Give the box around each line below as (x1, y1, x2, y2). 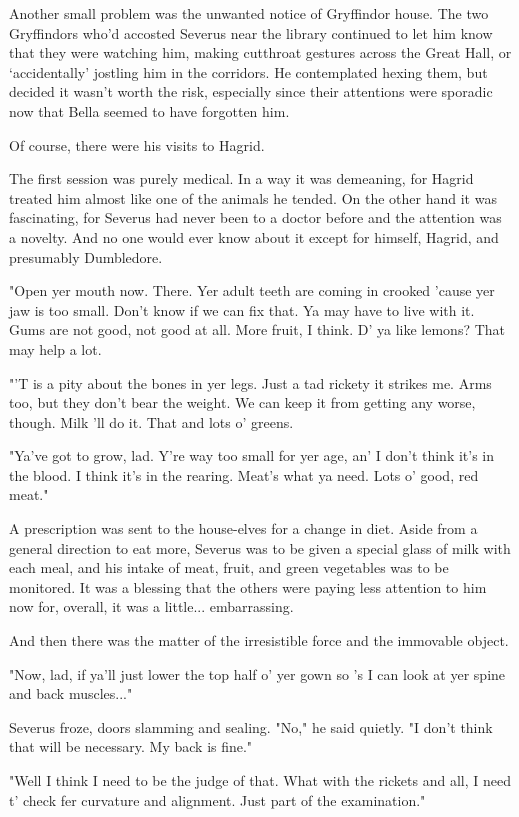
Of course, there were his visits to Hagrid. (9, 134, 265, 155)
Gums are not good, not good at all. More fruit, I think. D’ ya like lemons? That (9, 319, 506, 340)
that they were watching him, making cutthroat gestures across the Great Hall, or (9, 42, 512, 63)
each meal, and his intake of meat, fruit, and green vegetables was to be (9, 557, 449, 578)
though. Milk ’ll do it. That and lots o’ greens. (9, 411, 294, 432)
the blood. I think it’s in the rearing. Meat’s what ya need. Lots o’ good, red (9, 464, 479, 485)
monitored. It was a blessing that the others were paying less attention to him (9, 576, 487, 597)
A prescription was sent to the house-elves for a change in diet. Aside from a (9, 518, 478, 539)
